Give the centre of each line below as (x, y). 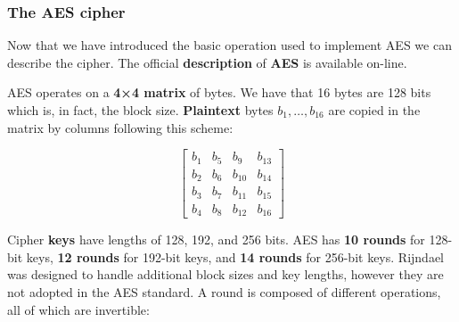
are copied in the (374, 110)
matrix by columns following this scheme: (120, 127)
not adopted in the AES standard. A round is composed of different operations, (224, 291)
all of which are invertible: (78, 309)
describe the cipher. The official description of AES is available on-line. (207, 62)
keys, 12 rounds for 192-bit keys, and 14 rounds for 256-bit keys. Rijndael (235, 256)
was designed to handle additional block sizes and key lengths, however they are (225, 274)
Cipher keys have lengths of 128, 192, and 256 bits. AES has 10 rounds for (216, 239)
